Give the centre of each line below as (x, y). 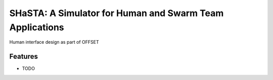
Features (24, 57)
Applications (37, 27)
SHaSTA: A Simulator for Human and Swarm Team (117, 13)
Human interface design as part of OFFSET (54, 42)
